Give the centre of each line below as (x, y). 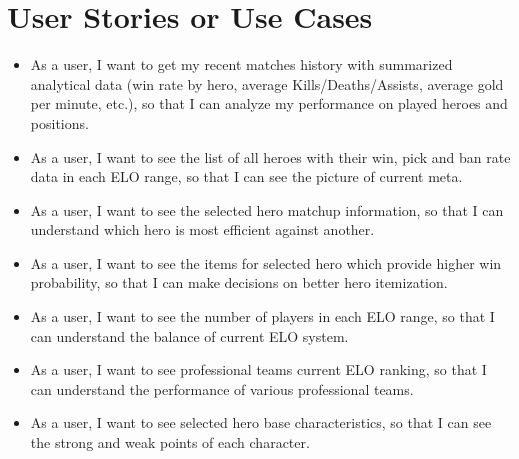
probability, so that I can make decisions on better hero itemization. (239, 282)
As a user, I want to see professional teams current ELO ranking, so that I (258, 369)
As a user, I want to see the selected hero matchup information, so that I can (267, 209)
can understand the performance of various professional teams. (222, 388)
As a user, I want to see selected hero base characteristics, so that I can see (261, 422)
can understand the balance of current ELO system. (189, 335)
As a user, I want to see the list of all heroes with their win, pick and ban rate (270, 156)
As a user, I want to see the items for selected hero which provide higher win (266, 262)
